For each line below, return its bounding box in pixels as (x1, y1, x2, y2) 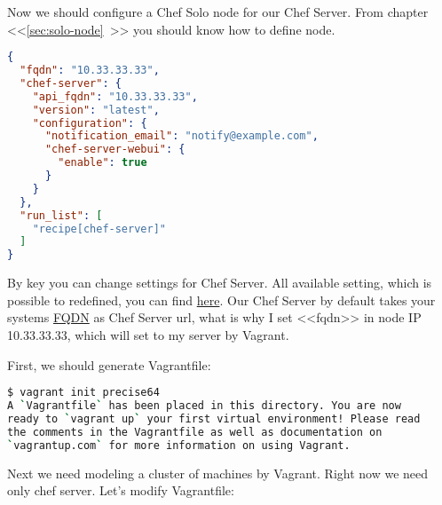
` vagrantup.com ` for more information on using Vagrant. (7, 438, 351, 452)
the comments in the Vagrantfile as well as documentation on (7, 425, 383, 438)
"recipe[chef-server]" (32, 222, 166, 235)
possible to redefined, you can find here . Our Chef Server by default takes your (7, 290, 436, 309)
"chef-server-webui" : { (44, 143, 185, 156)
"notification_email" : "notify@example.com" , (44, 130, 319, 143)
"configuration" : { (32, 116, 147, 130)
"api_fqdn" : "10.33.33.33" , (32, 90, 198, 103)
